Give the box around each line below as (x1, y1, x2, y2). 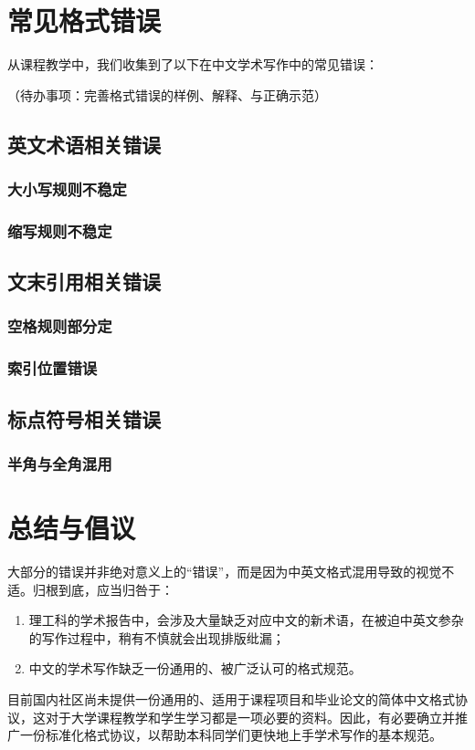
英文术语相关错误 (7, 130, 161, 158)
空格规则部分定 (7, 315, 112, 338)
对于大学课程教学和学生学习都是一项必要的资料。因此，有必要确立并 (45, 707, 455, 726)
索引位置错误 (7, 357, 98, 380)
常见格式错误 (7, 2, 162, 39)
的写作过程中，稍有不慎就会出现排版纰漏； (28, 628, 285, 647)
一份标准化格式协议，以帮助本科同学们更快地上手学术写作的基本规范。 (19, 725, 442, 745)
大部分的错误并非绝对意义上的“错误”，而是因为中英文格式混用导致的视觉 (7, 562, 442, 580)
